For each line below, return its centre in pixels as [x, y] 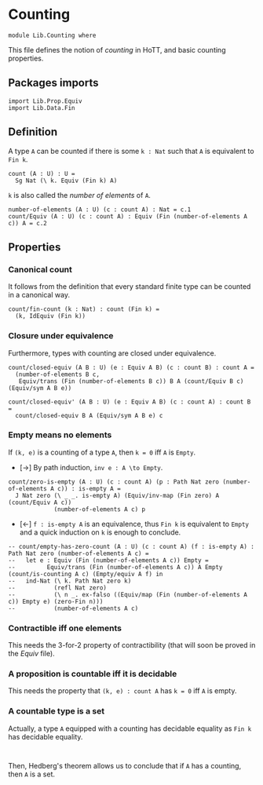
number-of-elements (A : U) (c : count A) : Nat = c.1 [100, 210]
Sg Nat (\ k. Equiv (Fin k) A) [66, 181]
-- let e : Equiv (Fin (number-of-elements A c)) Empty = [109, 560]
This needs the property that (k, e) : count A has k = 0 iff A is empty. [122, 691]
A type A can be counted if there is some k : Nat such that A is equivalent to [131, 151]
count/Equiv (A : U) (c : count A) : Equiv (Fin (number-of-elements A [128, 216]
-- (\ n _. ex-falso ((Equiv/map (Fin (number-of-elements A [128, 594]
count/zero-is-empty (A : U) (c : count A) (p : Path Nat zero [114, 482]
